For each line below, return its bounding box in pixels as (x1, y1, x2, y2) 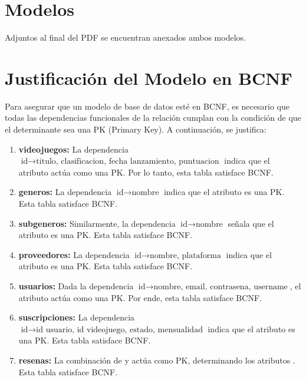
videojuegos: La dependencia (18, 143, 129, 155)
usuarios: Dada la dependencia (18, 279, 134, 292)
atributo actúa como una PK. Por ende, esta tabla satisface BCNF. (18, 291, 262, 303)
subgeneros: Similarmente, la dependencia (18, 217, 176, 229)
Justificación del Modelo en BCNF (5, 65, 292, 90)
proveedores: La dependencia (18, 248, 130, 260)
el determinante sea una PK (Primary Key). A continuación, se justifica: (5, 123, 266, 136)
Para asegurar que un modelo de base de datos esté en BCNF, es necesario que (5, 100, 289, 112)
